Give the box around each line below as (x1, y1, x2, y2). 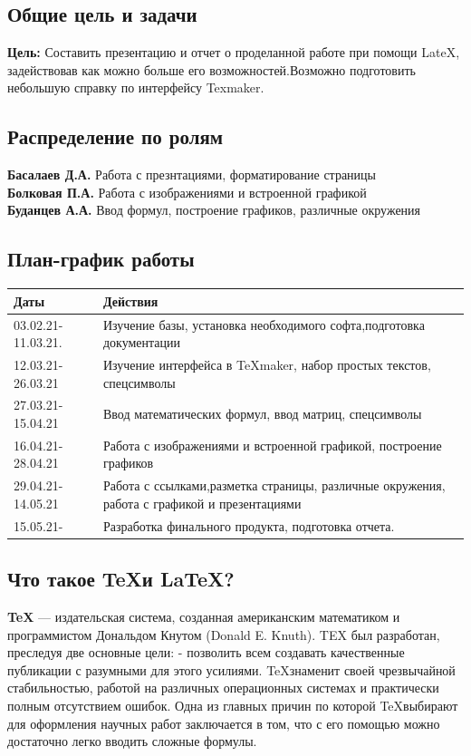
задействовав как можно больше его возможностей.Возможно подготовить (7, 60, 416, 79)
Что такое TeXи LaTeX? (7, 565, 235, 593)
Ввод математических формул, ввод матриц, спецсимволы (102, 404, 422, 423)
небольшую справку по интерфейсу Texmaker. (7, 78, 264, 97)
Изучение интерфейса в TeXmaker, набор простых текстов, (102, 354, 431, 373)
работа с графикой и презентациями (102, 493, 302, 512)
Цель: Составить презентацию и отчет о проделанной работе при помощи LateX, (7, 43, 460, 62)
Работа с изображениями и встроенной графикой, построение (102, 435, 442, 454)
